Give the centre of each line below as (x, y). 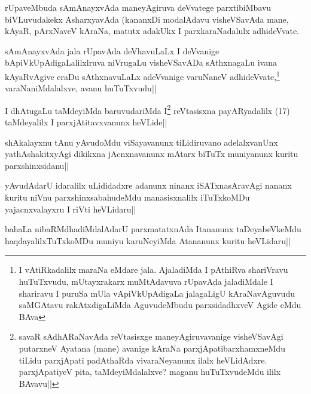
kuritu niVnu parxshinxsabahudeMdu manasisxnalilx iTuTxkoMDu (127, 197)
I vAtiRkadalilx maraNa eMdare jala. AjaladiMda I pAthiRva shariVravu (153, 270)
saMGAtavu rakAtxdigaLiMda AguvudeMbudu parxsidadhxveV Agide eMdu (160, 305)
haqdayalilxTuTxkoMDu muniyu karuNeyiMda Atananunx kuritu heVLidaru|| (148, 240)
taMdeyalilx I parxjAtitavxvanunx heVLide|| (86, 122)
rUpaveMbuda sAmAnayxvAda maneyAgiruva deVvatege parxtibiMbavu (138, 7)
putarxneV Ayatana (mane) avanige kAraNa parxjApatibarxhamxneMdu (152, 348)
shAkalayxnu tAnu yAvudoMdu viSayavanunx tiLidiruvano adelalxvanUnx (141, 142)
